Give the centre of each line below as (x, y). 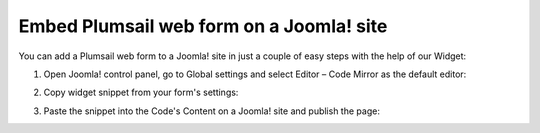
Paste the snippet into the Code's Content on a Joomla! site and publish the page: (211, 111)
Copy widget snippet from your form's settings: (141, 92)
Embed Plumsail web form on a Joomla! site (203, 26)
